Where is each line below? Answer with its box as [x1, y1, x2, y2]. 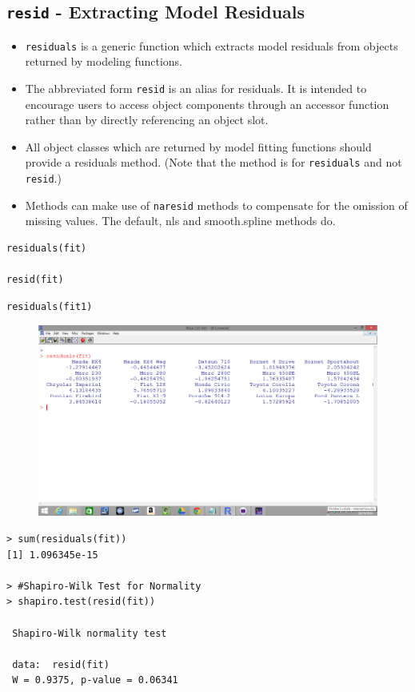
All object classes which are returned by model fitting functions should [25, 138, 372, 155]
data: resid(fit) [12, 658, 110, 670]
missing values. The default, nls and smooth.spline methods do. [25, 212, 336, 229]
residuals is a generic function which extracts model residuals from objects [25, 37, 398, 54]
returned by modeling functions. [25, 53, 182, 70]
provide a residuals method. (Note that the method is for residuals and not [25, 154, 402, 171]
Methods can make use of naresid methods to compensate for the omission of [25, 196, 408, 213]
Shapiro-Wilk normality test [12, 627, 167, 639]
